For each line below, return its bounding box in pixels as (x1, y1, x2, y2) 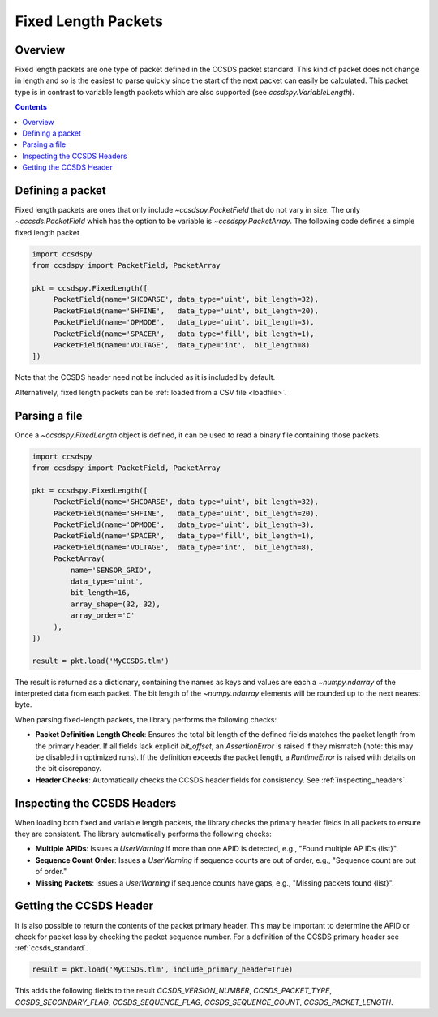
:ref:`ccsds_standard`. (15, 943, 88, 953)
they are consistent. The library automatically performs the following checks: (15, 829, 272, 839)
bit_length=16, (70, 588, 131, 597)
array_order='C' (70, 611, 135, 620)
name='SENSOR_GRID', (70, 565, 152, 575)
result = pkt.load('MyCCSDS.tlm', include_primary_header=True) (32, 965, 294, 974)
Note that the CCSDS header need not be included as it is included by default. (15, 373, 276, 382)
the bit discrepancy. (35, 764, 101, 774)
